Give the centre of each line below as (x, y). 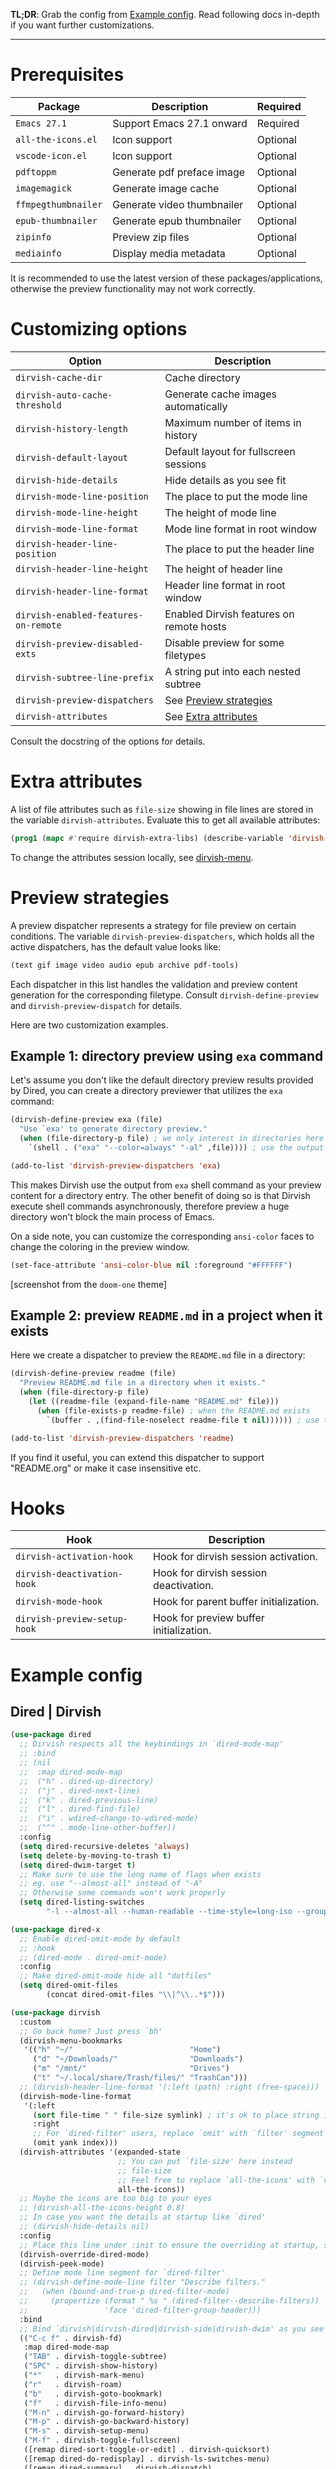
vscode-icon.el (51, 155)
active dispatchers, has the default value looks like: (116, 946)
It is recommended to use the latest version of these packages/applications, (166, 278)
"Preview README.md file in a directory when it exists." (143, 1383)
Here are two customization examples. (89, 1025)
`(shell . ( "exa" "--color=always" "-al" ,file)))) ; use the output (176, 1147)
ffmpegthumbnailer (59, 204)
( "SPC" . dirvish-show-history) (91, 2366)
